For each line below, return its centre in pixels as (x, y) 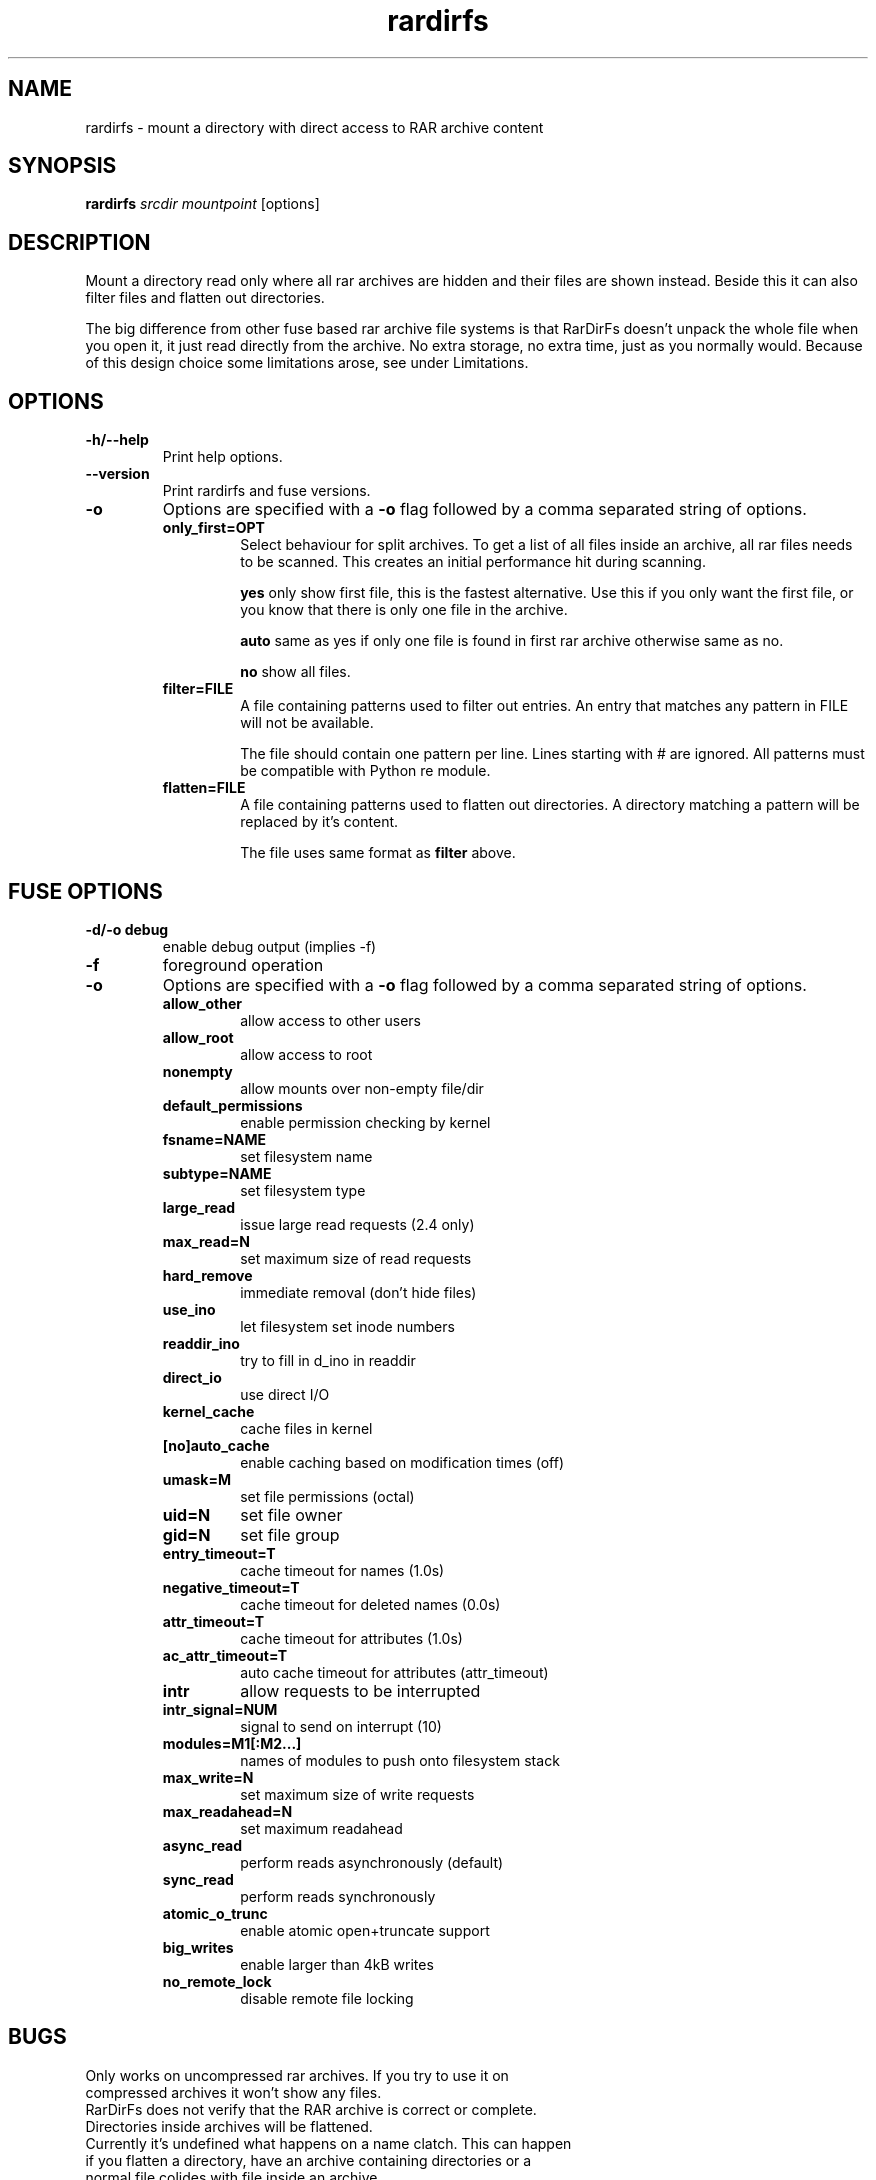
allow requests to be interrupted (360, 1690)
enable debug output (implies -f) (269, 946)
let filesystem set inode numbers (347, 1326)
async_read (202, 1845)
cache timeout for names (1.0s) (342, 1570)
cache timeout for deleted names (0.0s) (370, 1604)
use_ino (189, 1309)
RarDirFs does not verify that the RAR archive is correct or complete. (311, 2109)
